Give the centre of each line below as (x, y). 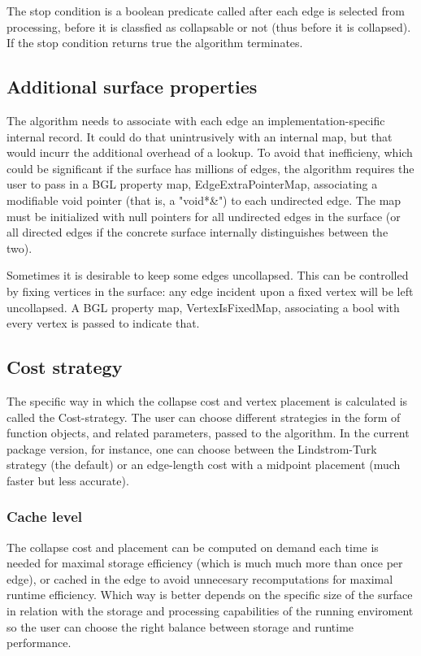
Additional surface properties (132, 87)
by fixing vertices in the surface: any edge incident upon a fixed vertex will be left (210, 291)
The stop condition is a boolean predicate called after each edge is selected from (206, 11)
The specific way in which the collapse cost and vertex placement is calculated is (207, 400)
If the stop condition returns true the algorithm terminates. (155, 43)
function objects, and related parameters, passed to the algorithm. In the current (208, 433)
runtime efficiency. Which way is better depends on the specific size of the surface (210, 595)
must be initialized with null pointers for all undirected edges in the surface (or (204, 216)
